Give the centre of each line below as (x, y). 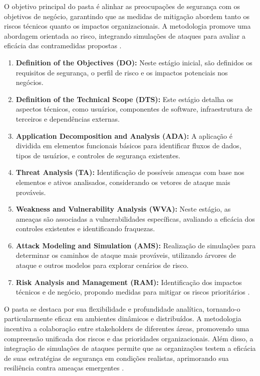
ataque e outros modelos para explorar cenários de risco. (102, 265)
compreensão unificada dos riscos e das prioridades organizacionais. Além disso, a (129, 338)
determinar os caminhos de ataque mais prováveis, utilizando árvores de (126, 255)
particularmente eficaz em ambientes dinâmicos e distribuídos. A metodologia (123, 318)
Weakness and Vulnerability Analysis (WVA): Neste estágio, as (123, 209)
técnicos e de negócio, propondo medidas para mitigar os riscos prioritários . (133, 292)
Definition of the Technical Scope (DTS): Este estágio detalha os (124, 99)
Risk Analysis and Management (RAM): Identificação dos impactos (129, 282)
